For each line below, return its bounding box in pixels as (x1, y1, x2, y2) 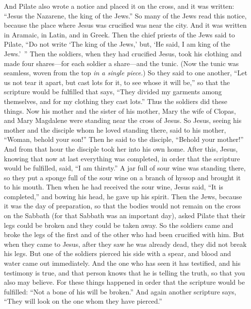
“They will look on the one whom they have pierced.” (4, 296, 162, 306)
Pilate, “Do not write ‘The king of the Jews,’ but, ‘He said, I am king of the (4, 39, 230, 49)
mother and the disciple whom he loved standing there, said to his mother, (4, 124, 226, 135)
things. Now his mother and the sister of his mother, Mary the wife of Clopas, (4, 105, 236, 116)
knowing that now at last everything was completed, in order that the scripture (4, 153, 240, 163)
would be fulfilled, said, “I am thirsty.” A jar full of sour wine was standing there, (4, 163, 246, 173)
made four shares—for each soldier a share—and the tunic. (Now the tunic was (4, 58, 239, 68)
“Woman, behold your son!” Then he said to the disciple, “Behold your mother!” (4, 134, 244, 144)
